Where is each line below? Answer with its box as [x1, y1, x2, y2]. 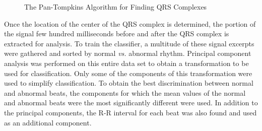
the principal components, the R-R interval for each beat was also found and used [4, 107, 257, 117]
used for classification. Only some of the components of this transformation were [4, 68, 252, 78]
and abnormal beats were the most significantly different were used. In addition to [4, 97, 258, 108]
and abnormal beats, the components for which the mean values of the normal [4, 87, 246, 98]
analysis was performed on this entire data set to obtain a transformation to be [4, 57, 249, 68]
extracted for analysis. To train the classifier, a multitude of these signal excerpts [4, 38, 254, 48]
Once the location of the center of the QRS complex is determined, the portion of [4, 18, 256, 29]
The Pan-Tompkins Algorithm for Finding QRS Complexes [24, 2, 207, 12]
